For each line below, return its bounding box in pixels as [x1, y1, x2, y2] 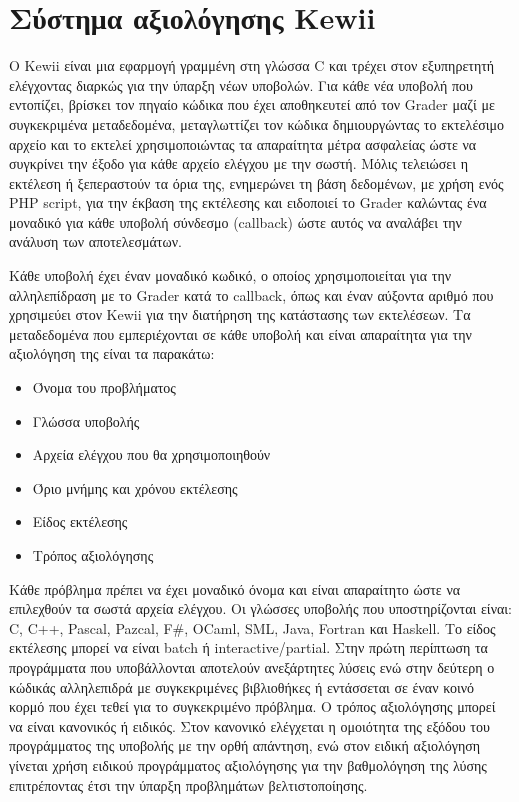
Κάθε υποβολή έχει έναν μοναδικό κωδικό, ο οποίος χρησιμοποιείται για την [9, 265, 452, 286]
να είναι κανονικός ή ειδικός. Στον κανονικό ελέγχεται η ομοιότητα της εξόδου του [9, 715, 490, 736]
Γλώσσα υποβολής [32, 410, 140, 431]
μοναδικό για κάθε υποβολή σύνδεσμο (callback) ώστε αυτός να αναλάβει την [9, 211, 462, 232]
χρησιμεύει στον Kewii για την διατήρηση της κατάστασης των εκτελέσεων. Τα [9, 304, 471, 325]
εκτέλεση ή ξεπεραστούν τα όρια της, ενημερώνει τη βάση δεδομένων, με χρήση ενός [9, 172, 504, 193]
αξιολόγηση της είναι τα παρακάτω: [9, 343, 215, 364]
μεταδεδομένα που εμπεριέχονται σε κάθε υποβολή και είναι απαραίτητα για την [9, 323, 472, 344]
